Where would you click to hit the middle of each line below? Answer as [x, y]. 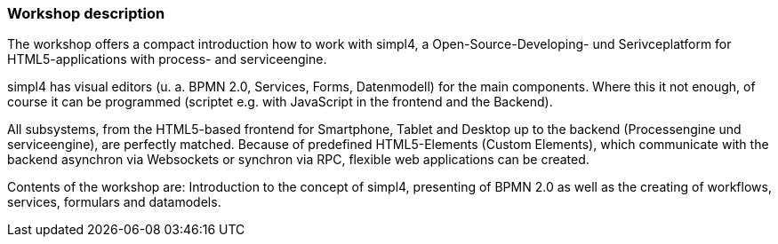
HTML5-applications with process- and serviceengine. [167, 59]
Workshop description [86, 13]
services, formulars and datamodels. [114, 202]
